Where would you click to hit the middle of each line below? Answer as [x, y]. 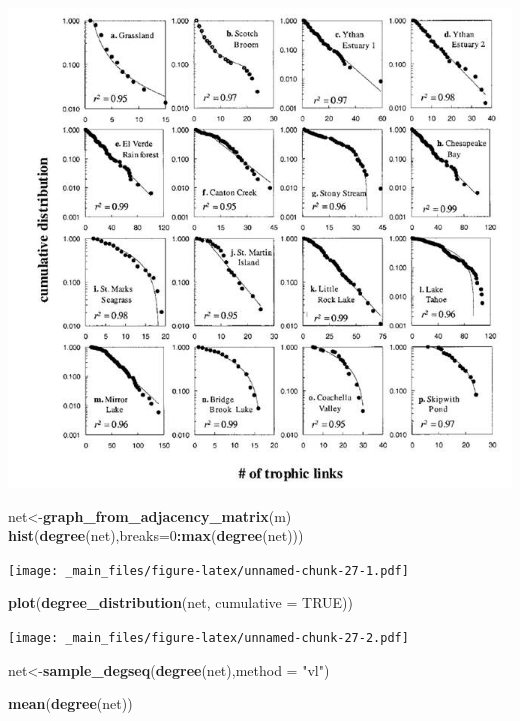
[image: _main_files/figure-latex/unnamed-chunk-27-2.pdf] [208, 638]
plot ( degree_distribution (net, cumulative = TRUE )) [181, 602]
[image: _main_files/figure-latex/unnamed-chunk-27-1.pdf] [208, 570]
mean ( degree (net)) [70, 703]
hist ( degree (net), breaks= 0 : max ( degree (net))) [156, 535]
